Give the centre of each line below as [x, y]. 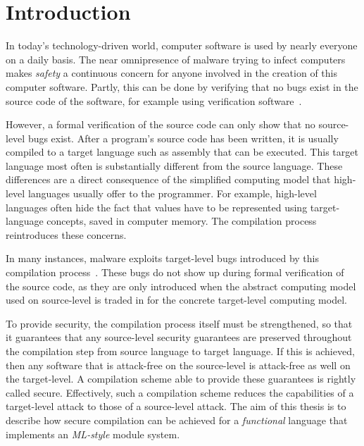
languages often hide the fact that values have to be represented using [157, 207]
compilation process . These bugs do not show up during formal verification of [175, 272]
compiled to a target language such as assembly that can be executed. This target [182, 152]
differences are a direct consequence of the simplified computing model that [168, 179]
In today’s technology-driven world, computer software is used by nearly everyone [182, 45]
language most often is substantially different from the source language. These [174, 165]
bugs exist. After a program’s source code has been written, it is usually [183, 138]
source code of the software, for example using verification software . [154, 100]
